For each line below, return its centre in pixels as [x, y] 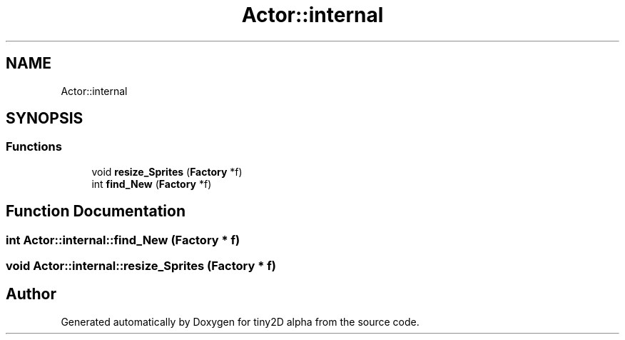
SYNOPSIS [45, 119]
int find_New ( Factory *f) [152, 184]
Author [31, 294]
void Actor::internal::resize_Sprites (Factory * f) [141, 266]
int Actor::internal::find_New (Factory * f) [123, 240]
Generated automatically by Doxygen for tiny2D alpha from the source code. [240, 321]
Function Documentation [96, 211]
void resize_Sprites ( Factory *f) [167, 171]
